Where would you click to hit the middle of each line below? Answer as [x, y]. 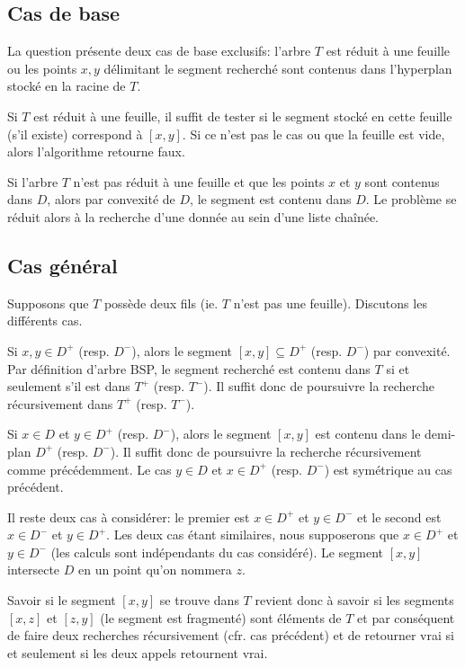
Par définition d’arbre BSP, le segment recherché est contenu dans [189, 368]
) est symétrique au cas [388, 469]
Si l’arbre [33, 181]
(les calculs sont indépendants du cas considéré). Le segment [217, 552]
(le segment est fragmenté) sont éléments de [221, 617]
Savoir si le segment [62, 600]
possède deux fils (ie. [161, 303]
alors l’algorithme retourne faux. [96, 151]
